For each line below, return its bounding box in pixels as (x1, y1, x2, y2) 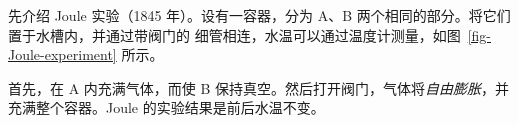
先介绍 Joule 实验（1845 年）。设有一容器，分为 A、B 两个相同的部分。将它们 (8, 5, 511, 25)
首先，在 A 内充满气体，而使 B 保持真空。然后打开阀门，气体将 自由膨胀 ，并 (8, 77, 510, 98)
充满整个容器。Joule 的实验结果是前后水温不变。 (8, 97, 325, 118)
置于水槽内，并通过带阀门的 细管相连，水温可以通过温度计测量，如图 (8, 24, 461, 45)
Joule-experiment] (8, 44, 117, 65)
